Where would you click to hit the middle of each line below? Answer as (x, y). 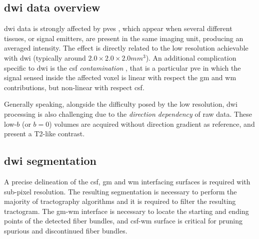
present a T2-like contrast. (44, 134)
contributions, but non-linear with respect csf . (74, 87)
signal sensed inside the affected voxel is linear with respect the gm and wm (120, 77)
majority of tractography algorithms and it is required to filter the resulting (120, 201)
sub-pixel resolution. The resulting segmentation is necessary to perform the (120, 191)
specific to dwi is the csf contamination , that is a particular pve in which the (122, 67)
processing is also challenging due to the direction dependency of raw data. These (128, 113)
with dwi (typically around (45, 57)
